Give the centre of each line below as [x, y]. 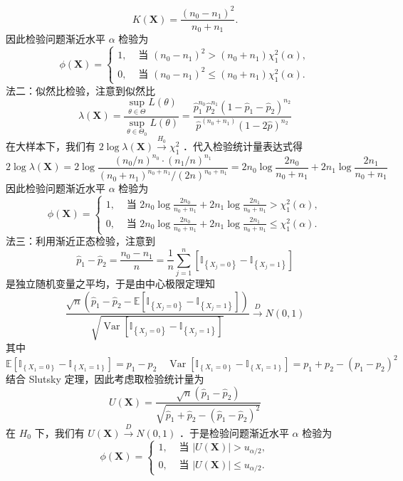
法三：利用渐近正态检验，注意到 [80, 241]
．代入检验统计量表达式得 [242, 146]
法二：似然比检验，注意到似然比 [80, 90]
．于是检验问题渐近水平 [234, 432]
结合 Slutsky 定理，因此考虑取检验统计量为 [105, 379]
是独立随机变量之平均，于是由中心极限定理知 [110, 283]
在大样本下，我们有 [51, 146]
